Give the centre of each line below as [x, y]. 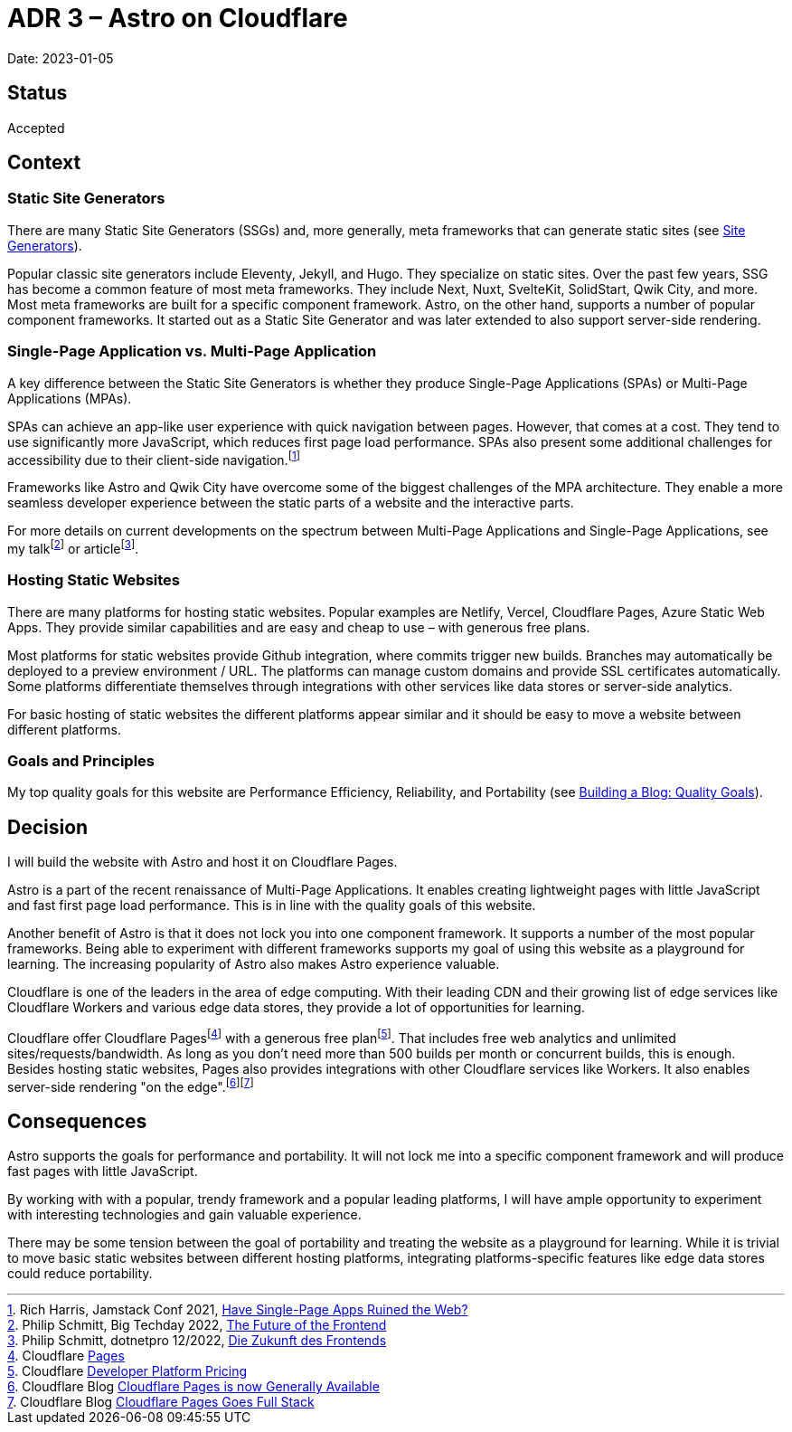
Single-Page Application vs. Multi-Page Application [192, 351]
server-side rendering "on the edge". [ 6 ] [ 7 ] [131, 1085]
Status [38, 93]
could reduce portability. [80, 1274]
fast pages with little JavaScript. [103, 1171]
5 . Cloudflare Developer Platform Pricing [127, 1371]
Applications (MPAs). [70, 398]
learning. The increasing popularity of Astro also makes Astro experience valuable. [254, 964]
